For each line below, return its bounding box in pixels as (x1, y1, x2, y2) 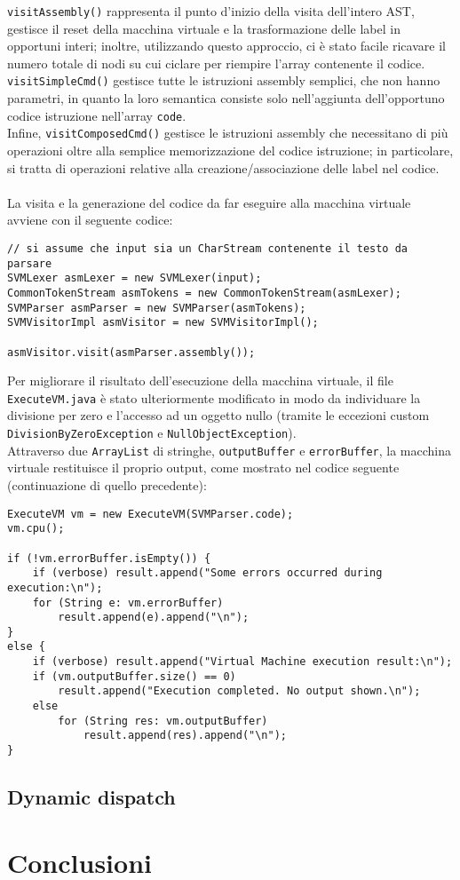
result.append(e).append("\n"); (58, 611, 250, 624)
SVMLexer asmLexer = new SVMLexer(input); (7, 272, 262, 285)
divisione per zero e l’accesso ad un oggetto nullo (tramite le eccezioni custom (7, 406, 430, 424)
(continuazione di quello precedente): (7, 475, 207, 494)
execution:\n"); (7, 581, 103, 594)
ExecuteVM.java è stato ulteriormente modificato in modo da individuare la (7, 388, 421, 407)
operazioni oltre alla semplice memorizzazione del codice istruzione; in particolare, (7, 141, 454, 159)
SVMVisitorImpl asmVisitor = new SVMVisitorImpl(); (7, 316, 319, 329)
